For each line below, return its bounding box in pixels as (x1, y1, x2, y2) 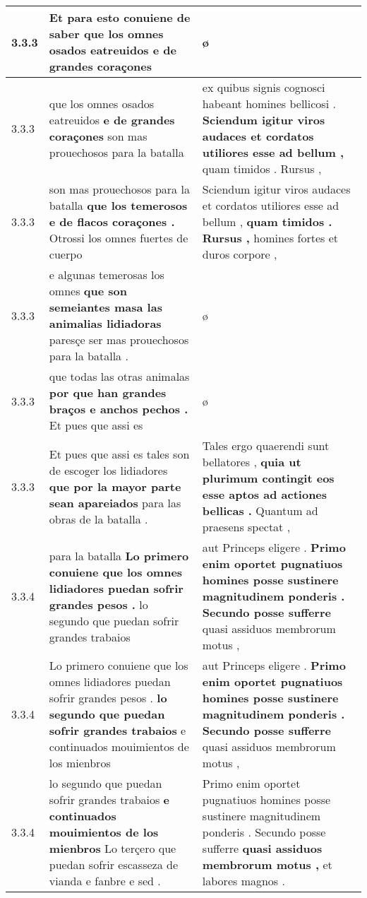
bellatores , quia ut (202, 454, 301, 470)
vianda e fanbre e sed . (49, 873, 161, 889)
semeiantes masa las (49, 299, 162, 315)
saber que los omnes (49, 25, 164, 42)
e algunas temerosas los (49, 266, 164, 283)
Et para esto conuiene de (49, 9, 191, 25)
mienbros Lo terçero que (49, 840, 176, 856)
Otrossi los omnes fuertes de (49, 230, 188, 246)
